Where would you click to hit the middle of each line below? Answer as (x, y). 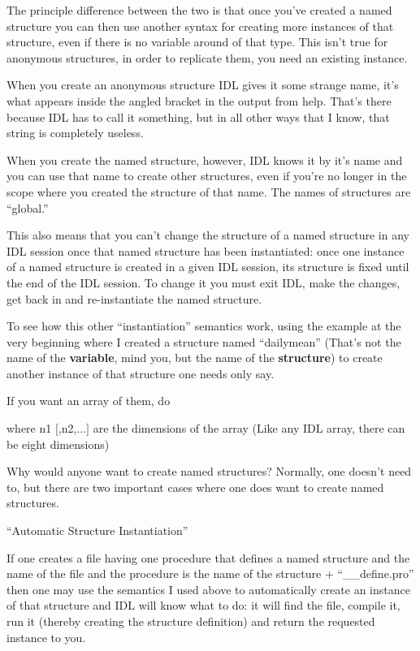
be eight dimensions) (58, 444)
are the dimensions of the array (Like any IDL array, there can (249, 428)
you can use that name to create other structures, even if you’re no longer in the (207, 176)
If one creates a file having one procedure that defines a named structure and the (208, 557)
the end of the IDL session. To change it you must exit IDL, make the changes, (204, 282)
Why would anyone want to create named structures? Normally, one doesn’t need (209, 471)
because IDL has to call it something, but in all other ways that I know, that (198, 116)
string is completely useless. (75, 133)
